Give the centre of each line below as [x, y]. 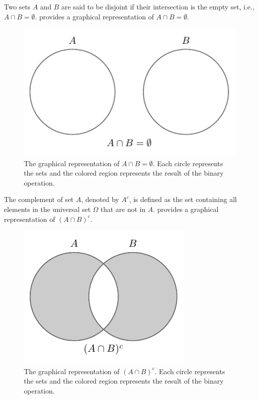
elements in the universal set [47, 209]
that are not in [123, 209]
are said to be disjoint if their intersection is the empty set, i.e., [158, 6]
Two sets [17, 6]
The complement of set [39, 199]
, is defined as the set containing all [183, 199]
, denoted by [100, 199]
